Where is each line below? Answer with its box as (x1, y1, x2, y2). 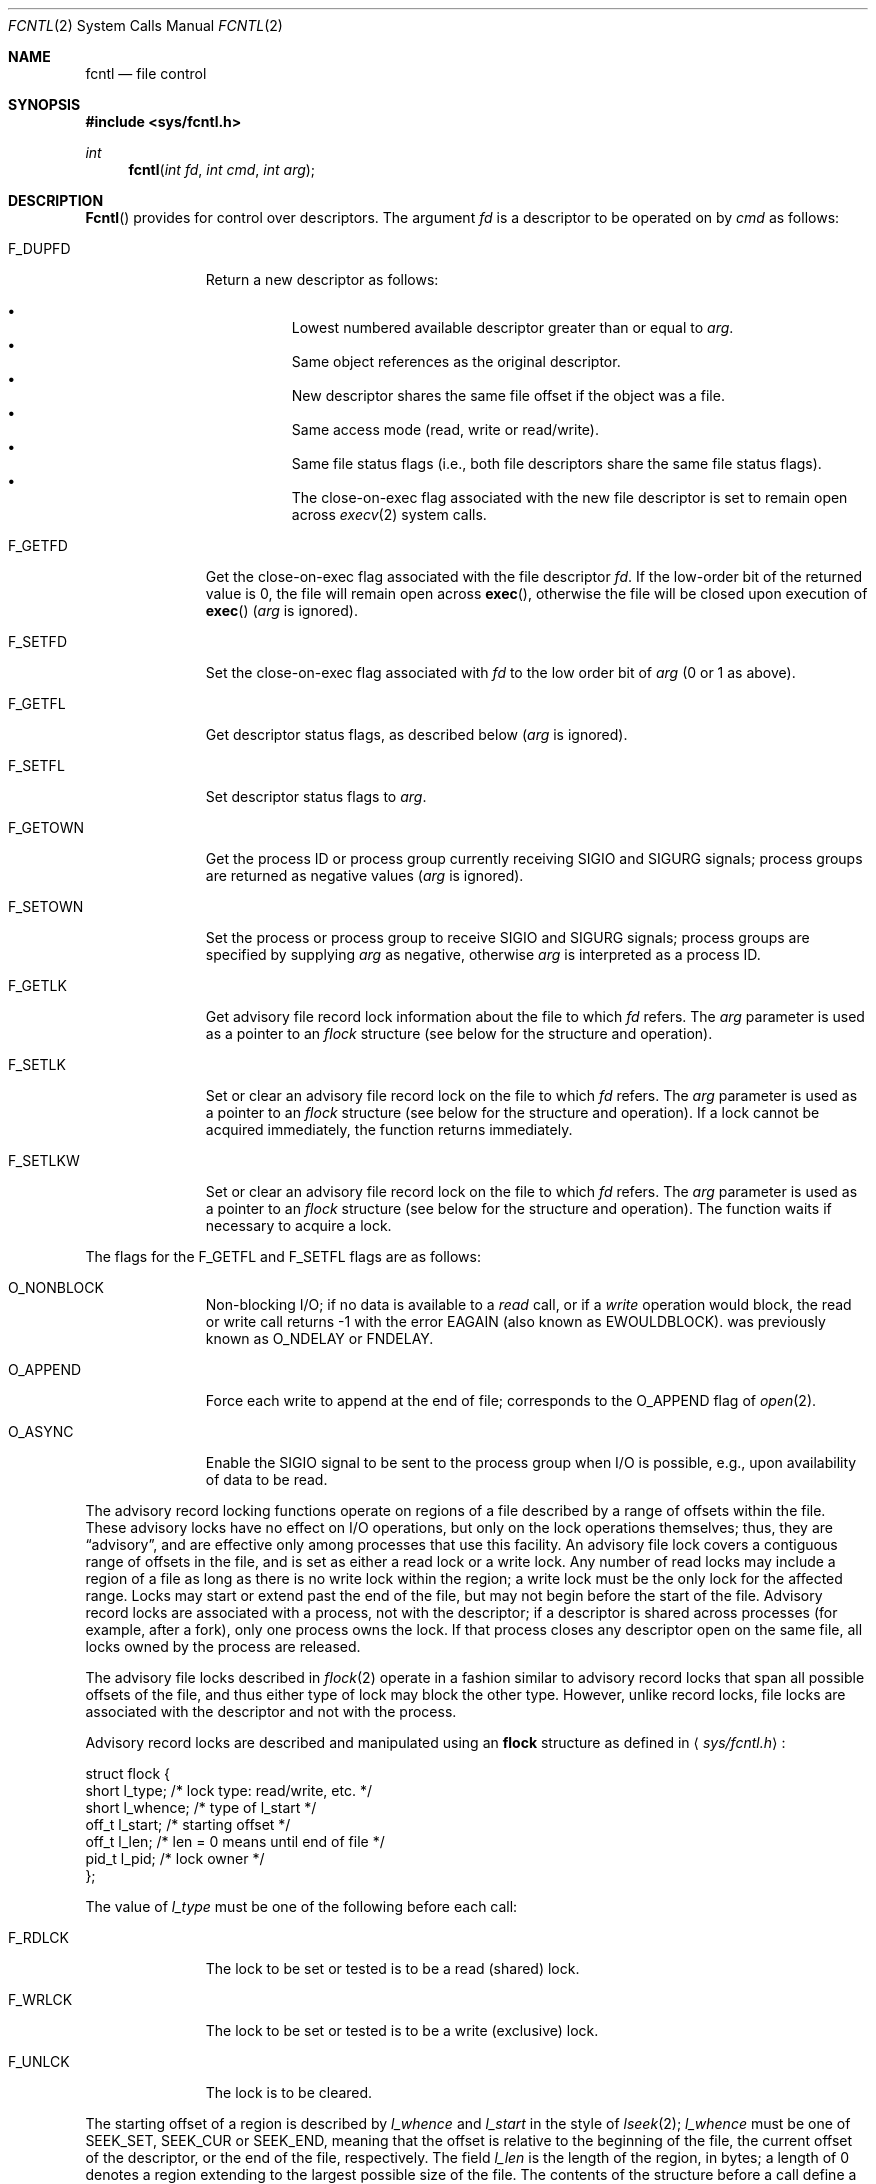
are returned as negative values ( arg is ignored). (205, 867, 524, 884)
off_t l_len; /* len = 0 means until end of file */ (85, 1833, 385, 1850)
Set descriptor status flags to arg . (205, 788, 427, 805)
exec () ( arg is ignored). (205, 602, 358, 619)
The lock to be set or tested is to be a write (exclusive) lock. (205, 2022, 599, 2039)
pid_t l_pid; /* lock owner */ (85, 1850, 265, 1867)
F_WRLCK (8, 1991, 73, 2008)
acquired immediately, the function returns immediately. (205, 1121, 573, 1138)
